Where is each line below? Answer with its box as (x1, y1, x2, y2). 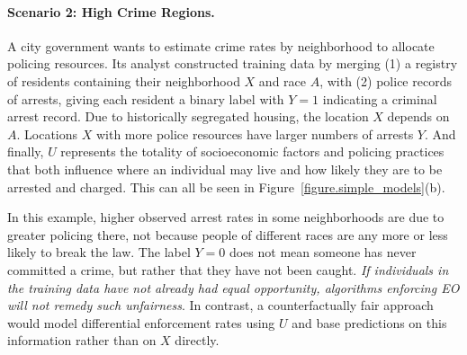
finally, (7, 142, 44, 161)
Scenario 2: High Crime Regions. (7, 2, 215, 21)
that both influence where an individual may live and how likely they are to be (7, 159, 443, 178)
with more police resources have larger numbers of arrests (95, 124, 414, 143)
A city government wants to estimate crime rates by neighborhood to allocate (7, 36, 435, 55)
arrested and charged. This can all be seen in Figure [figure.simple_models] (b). (7, 177, 445, 196)
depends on (387, 107, 450, 126)
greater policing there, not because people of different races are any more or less (7, 225, 448, 244)
